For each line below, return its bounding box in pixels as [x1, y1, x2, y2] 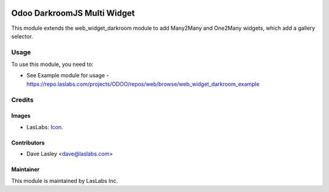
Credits [11, 95, 34, 104]
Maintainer [11, 166, 40, 173]
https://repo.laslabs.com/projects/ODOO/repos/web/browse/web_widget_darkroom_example [26, 80, 260, 88]
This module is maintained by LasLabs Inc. [11, 177, 118, 184]
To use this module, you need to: [11, 61, 94, 68]
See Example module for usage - [26, 72, 109, 79]
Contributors [11, 139, 45, 146]
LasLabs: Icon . [26, 123, 63, 130]
